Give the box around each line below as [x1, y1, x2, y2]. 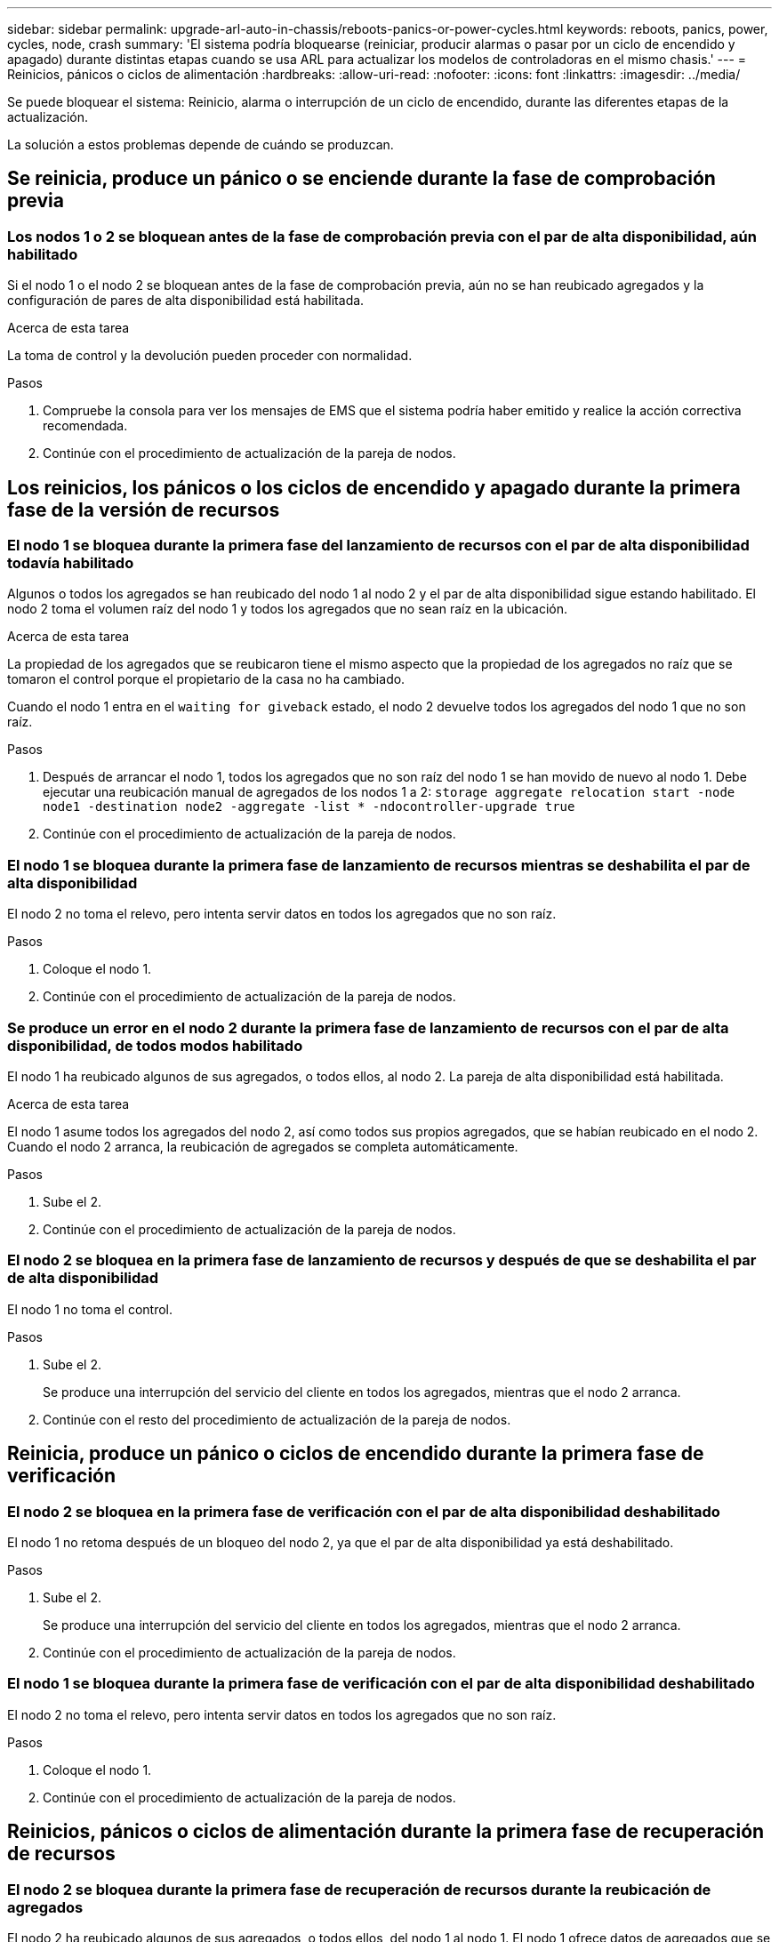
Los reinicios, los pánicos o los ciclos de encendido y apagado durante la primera [7, 476, 741, 499]
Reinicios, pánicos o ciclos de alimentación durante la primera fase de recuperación [7, 1820, 765, 1843]
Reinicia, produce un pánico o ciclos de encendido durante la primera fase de [7, 1442, 704, 1465]
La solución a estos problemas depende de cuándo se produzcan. [7, 137, 394, 152]
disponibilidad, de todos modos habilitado [7, 1036, 303, 1055]
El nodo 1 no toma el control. [7, 1301, 173, 1317]
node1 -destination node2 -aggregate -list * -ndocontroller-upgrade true [43, 799, 575, 815]
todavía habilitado [7, 554, 134, 573]
